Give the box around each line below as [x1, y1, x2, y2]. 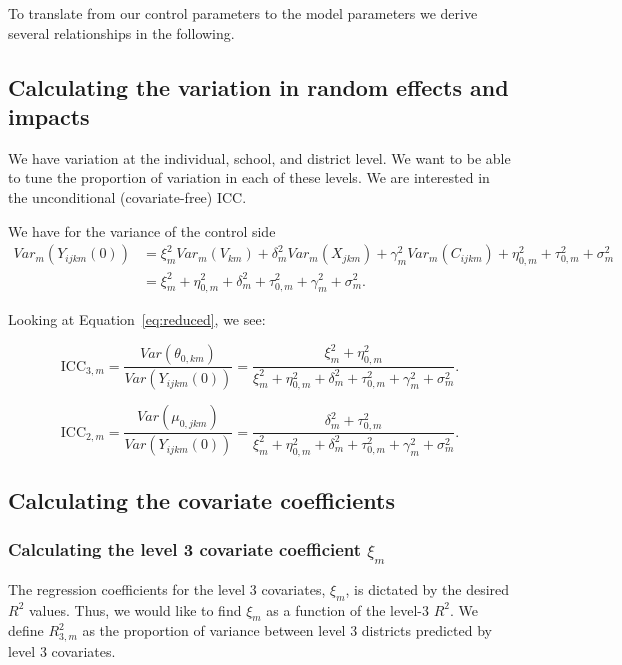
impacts [8, 100, 90, 131]
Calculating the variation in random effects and [8, 71, 509, 102]
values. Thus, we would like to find [28, 599, 242, 620]
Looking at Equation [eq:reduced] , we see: [8, 309, 266, 330]
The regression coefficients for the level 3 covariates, [8, 578, 326, 599]
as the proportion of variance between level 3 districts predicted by [82, 620, 492, 641]
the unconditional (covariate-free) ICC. [8, 186, 247, 207]
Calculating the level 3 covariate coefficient [8, 537, 362, 562]
